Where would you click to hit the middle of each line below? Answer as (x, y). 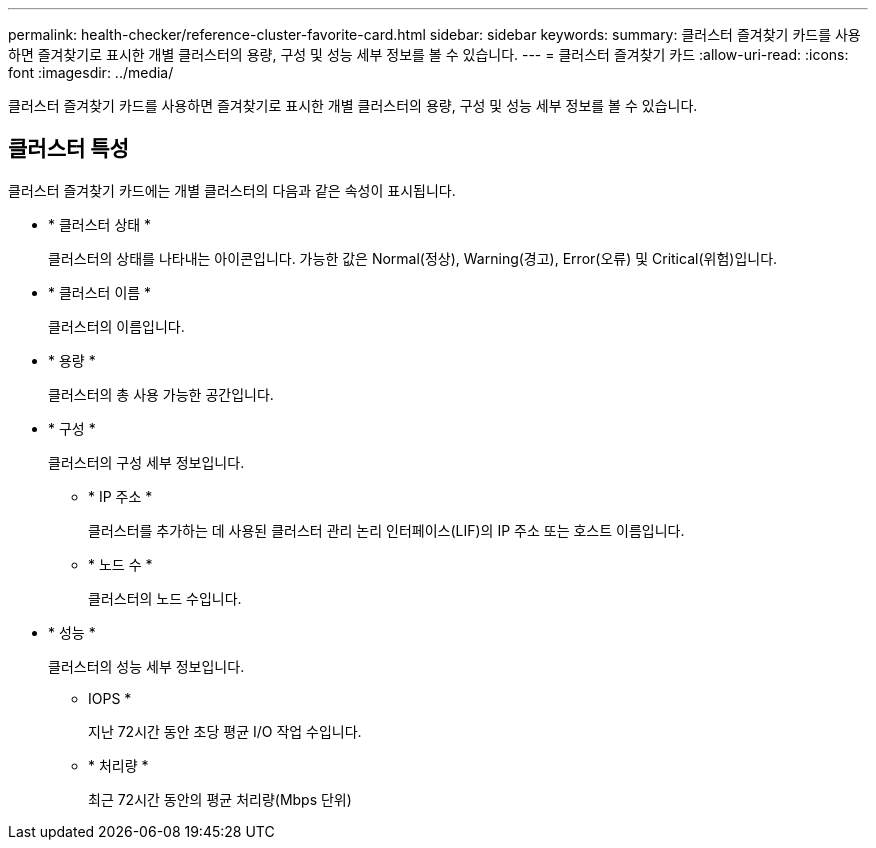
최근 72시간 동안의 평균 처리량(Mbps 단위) (220, 799)
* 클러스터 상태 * (100, 224)
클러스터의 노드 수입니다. (165, 598)
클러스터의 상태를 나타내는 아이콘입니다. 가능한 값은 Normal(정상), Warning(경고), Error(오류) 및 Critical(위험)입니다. (413, 258)
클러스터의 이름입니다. (116, 326)
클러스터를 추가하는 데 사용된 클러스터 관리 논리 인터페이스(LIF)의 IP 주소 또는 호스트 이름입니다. (386, 530)
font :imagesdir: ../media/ (91, 72)
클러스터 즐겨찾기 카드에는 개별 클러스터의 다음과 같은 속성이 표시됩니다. (232, 190)
